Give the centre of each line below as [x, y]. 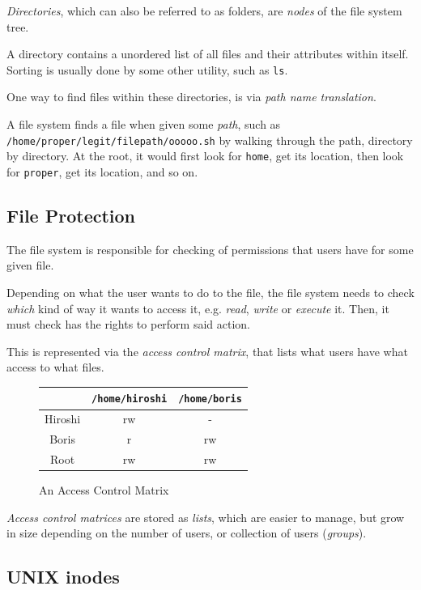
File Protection [71, 215]
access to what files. [55, 367]
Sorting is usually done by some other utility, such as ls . [147, 69]
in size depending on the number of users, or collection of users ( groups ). [187, 533]
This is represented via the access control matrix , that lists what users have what [207, 351]
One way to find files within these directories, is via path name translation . [191, 97]
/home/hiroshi [130, 399]
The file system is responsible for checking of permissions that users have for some [210, 249]
